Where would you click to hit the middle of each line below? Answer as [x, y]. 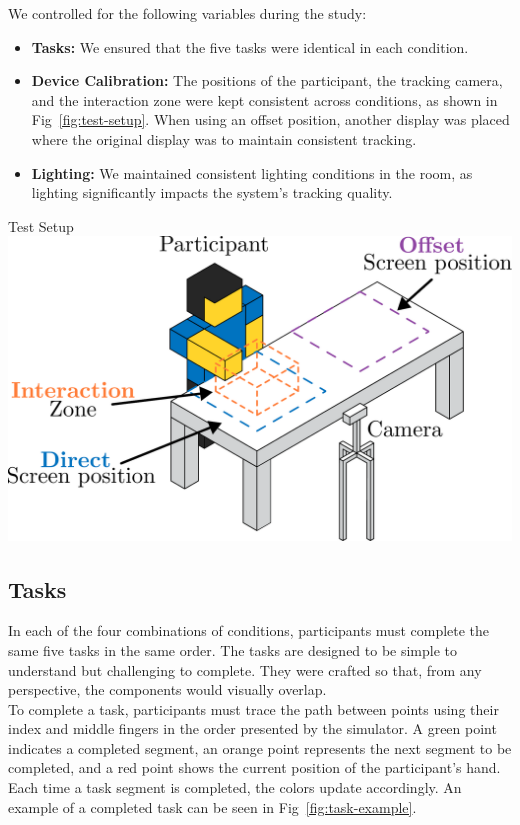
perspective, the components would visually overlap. [167, 689]
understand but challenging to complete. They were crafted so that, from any [245, 669]
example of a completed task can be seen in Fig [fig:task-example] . [212, 806]
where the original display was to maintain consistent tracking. [224, 138]
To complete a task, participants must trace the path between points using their [253, 708]
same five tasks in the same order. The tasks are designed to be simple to [233, 649]
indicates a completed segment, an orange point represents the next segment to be [260, 747]
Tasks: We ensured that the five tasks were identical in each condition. [250, 46]
